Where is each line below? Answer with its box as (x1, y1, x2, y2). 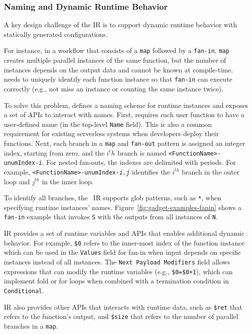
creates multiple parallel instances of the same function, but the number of (4, 55, 226, 65)
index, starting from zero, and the (4, 147, 105, 158)
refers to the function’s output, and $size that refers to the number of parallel (4, 311, 238, 321)
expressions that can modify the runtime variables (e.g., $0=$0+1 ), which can (4, 266, 233, 276)
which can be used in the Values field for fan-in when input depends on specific (4, 247, 241, 257)
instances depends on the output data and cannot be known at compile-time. (4, 64, 233, 74)
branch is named (117, 147, 167, 158)
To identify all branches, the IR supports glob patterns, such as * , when (4, 193, 221, 203)
